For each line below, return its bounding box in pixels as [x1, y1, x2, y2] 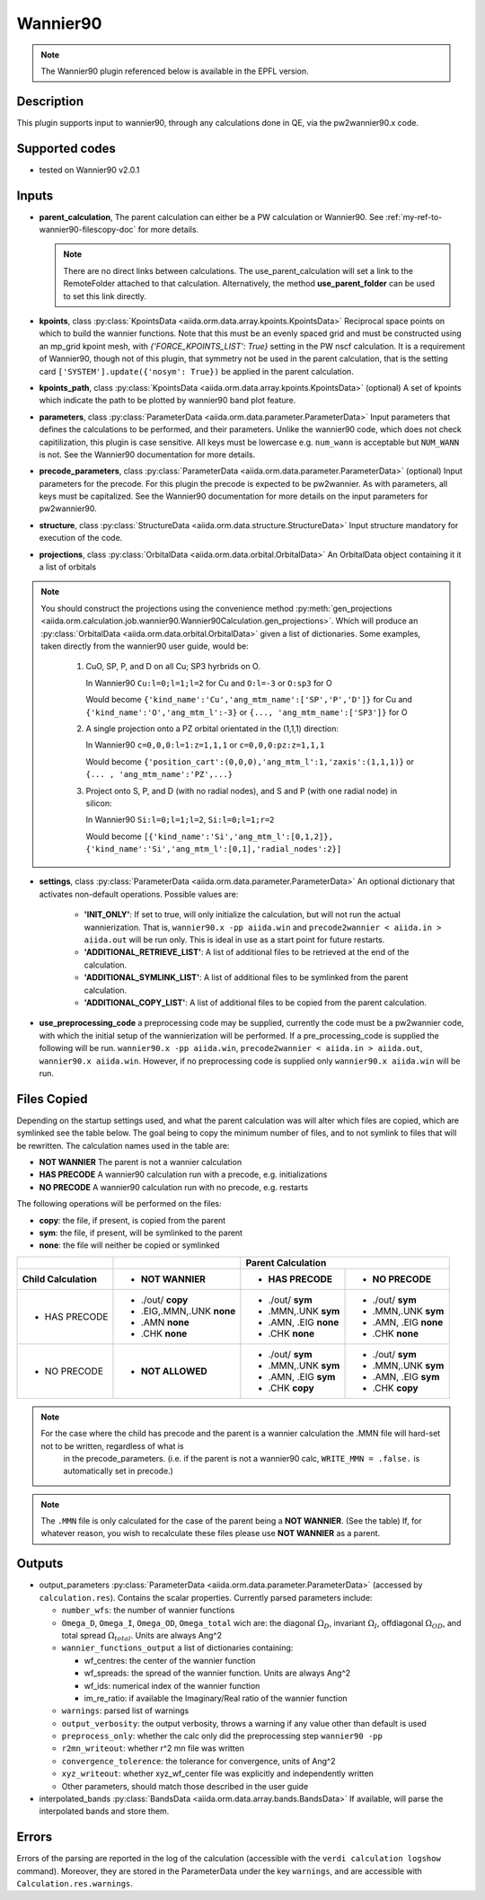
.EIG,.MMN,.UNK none [140, 1304, 236, 1317]
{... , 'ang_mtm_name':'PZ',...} [85, 769, 234, 780]
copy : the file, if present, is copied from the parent [39, 1215, 226, 1225]
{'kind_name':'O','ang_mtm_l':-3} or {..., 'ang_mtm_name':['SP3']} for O [85, 706, 408, 718]
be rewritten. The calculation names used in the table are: [16, 1140, 230, 1151]
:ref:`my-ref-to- [385, 211, 443, 222]
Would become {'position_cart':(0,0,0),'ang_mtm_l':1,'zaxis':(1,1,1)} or [85, 756, 415, 767]
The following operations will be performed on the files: [16, 1198, 222, 1209]
